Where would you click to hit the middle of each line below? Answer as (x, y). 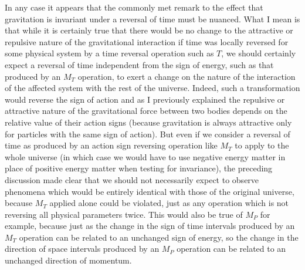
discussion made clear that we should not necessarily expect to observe (132, 179)
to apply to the (262, 145)
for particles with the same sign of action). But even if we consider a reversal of (148, 134)
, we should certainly (259, 53)
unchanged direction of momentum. (68, 260)
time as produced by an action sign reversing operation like (111, 145)
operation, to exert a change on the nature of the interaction (187, 76)
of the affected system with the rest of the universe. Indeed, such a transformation (152, 88)
